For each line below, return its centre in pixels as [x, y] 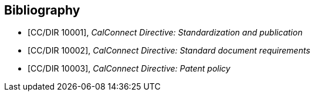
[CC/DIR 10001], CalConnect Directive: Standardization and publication [165, 33]
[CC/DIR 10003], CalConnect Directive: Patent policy [129, 69]
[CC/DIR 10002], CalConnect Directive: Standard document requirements [169, 51]
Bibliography [42, 10]
